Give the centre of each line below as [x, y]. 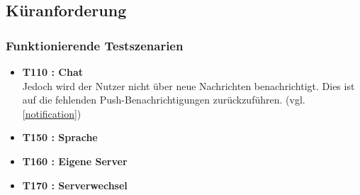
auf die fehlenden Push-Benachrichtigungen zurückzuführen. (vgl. [164, 100]
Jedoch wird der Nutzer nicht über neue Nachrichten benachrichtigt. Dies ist [189, 85]
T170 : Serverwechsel [75, 185]
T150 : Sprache [60, 137]
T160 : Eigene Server [75, 161]
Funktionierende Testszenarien [95, 45]
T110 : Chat [53, 72]
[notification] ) [52, 113]
